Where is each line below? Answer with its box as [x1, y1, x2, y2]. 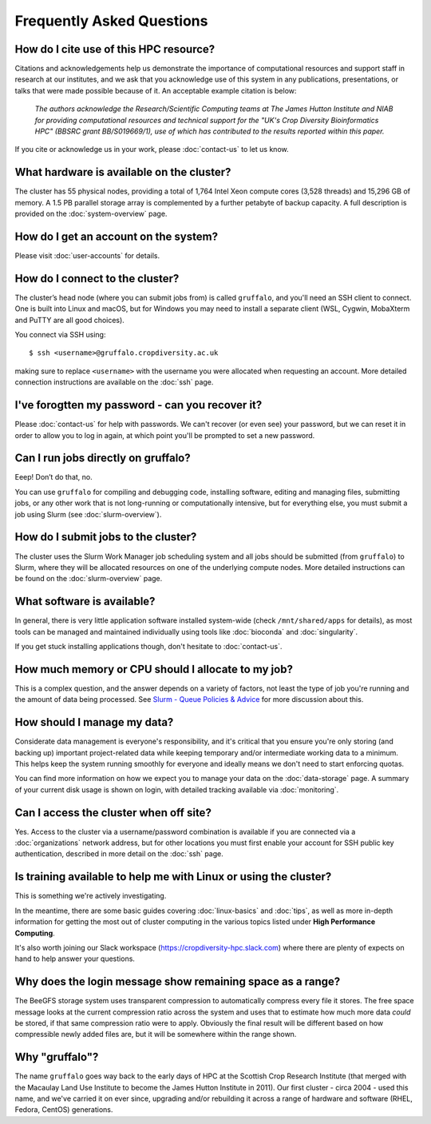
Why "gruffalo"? [14, 1050, 99, 1064]
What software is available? [14, 595, 156, 608]
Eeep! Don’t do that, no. [14, 472, 93, 482]
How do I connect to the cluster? [14, 272, 180, 285]
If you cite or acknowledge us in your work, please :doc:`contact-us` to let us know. [14, 145, 289, 154]
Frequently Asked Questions [14, 12, 208, 30]
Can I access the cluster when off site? [14, 806, 212, 819]
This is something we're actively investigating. [14, 891, 167, 901]
